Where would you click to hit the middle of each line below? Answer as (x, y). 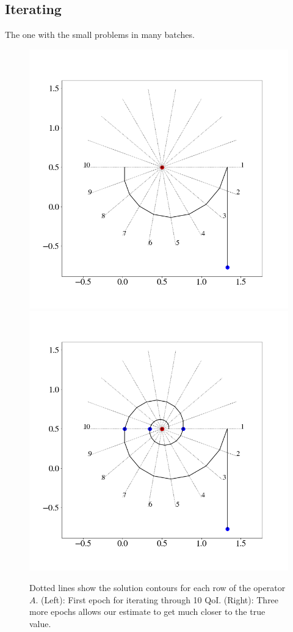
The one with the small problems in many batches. (100, 35)
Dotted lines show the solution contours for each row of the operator (157, 587)
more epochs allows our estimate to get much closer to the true (147, 612)
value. (40, 623)
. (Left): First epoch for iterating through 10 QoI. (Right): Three (157, 599)
